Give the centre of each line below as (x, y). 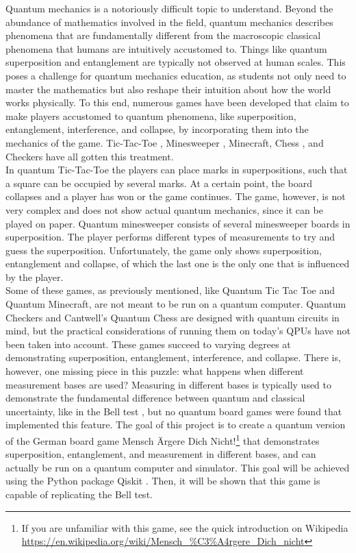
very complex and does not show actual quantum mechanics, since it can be (164, 209)
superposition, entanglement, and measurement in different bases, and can (161, 454)
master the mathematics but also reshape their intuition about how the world (168, 89)
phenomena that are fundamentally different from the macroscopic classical (163, 35)
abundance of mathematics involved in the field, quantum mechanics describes (169, 22)
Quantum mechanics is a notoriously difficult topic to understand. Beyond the (169, 8)
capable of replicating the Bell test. (79, 494)
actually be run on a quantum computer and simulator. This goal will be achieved (178, 467)
